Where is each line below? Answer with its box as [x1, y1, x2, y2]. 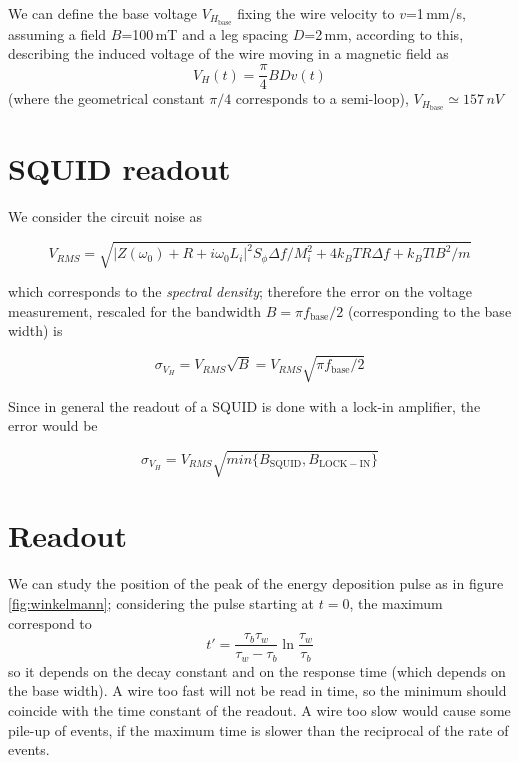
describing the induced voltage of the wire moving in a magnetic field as [8, 43, 449, 64]
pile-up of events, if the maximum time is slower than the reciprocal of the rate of [8, 719, 509, 740]
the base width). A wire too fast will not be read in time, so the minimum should [8, 680, 507, 701]
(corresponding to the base [347, 300, 512, 321]
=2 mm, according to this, [304, 23, 464, 44]
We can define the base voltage [8, 3, 198, 23]
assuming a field [8, 23, 107, 44]
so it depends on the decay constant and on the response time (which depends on [8, 660, 506, 681]
